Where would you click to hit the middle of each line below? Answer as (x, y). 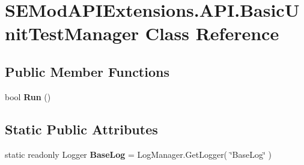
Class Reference (212, 33)
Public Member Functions (87, 71)
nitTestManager (72, 33)
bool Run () (28, 96)
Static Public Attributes (81, 129)
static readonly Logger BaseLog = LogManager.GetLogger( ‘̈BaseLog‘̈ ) (138, 154)
